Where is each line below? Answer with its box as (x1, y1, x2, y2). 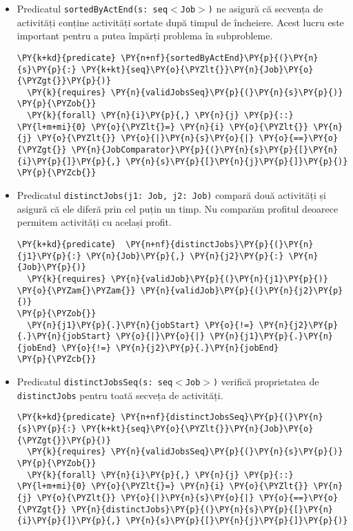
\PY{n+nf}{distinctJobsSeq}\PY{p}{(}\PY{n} (121, 412, 323, 423)
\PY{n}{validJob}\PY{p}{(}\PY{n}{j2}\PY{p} (140, 285, 343, 296)
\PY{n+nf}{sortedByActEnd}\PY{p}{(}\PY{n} (121, 52, 319, 63)
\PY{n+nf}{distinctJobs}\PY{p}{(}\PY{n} (125, 239, 314, 249)
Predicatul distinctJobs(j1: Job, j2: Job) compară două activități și (17, 188, 326, 202)
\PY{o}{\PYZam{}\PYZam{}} (17, 285, 136, 296)
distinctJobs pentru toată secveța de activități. (17, 387, 223, 402)
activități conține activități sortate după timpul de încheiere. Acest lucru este (17, 15, 344, 29)
